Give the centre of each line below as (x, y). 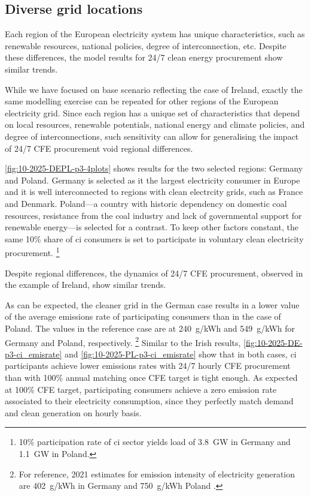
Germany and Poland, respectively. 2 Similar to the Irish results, (123, 341)
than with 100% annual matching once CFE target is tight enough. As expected (151, 377)
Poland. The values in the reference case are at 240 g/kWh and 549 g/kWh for (150, 328)
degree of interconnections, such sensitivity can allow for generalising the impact (152, 136)
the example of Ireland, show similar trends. (86, 285)
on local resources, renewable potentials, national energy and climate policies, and (155, 124)
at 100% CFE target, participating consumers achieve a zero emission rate (141, 389)
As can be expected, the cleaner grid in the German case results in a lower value (152, 304)
